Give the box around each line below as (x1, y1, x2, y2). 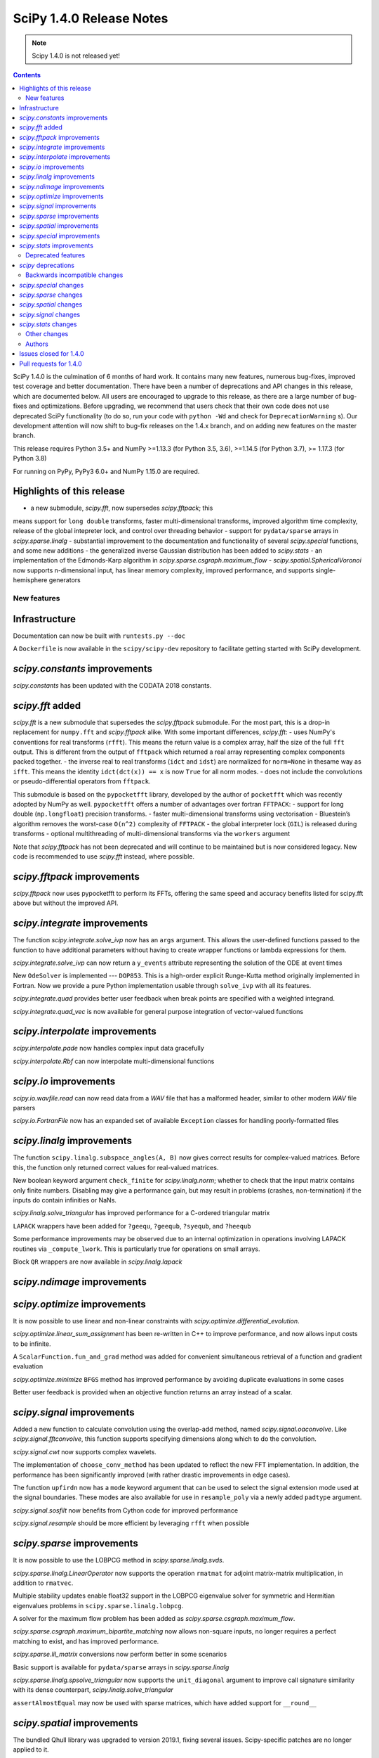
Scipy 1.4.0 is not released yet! (32, 51, 121, 60)
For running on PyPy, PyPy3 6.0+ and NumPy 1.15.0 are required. (13, 467, 200, 475)
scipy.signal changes (19, 310, 81, 319)
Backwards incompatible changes (25, 271, 124, 279)
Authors (25, 340, 48, 348)
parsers (13, 1104, 36, 1112)
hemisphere (13, 576, 48, 584)
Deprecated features (25, 251, 86, 259)
